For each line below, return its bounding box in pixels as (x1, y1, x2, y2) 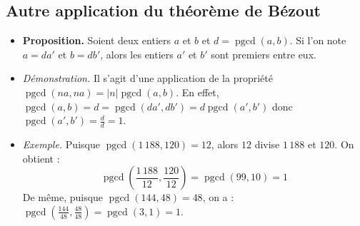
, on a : (202, 190, 234, 205)
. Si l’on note (289, 33, 346, 48)
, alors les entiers (100, 46, 174, 61)
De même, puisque (22, 190, 104, 205)
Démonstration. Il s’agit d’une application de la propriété (22, 71, 273, 86)
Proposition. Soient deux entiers (22, 33, 171, 48)
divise (254, 137, 280, 151)
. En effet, (176, 84, 219, 99)
